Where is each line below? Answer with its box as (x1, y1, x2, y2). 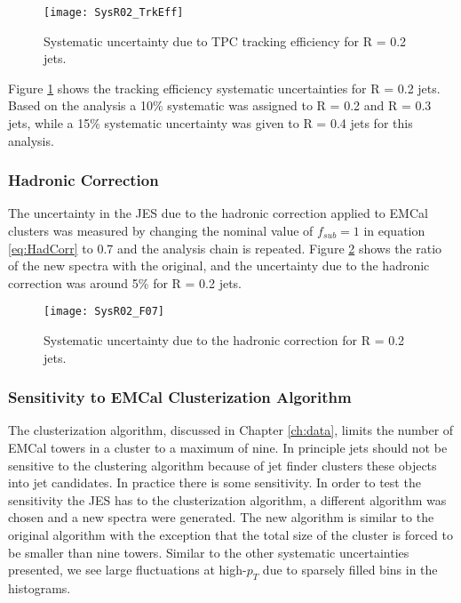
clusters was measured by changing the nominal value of (8, 221, 314, 240)
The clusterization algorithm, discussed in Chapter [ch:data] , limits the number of (8, 421, 454, 439)
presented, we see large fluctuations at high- (8, 560, 247, 579)
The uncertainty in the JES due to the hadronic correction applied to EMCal (8, 204, 428, 222)
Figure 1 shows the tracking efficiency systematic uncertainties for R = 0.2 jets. (8, 78, 441, 97)
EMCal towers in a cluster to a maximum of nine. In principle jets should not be (8, 438, 448, 457)
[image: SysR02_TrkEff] (44, 6, 184, 19)
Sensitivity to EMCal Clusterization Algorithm (8, 386, 352, 408)
